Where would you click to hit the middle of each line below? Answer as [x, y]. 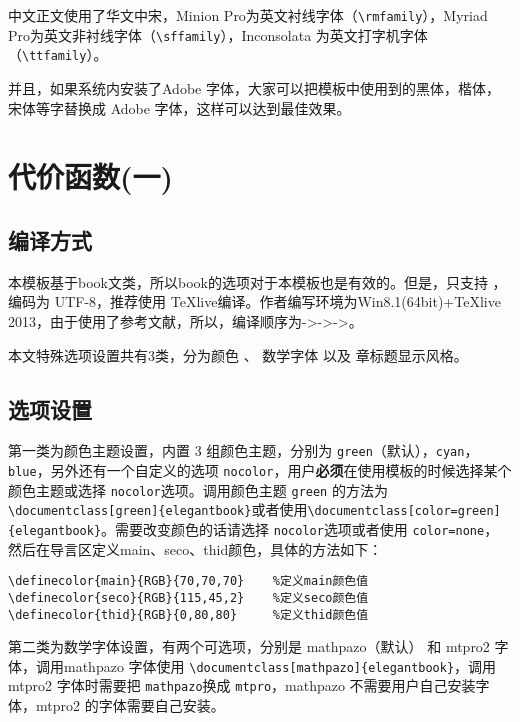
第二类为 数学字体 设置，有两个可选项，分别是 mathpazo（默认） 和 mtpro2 [249, 646]
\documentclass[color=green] [404, 511]
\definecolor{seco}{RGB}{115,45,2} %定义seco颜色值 [188, 597]
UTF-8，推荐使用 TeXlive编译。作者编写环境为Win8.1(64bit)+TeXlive [277, 301]
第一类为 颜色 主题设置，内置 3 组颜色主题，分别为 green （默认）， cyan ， [243, 450]
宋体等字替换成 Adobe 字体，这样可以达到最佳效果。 [179, 107]
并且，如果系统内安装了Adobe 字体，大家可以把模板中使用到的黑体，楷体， [254, 87]
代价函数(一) [91, 176]
